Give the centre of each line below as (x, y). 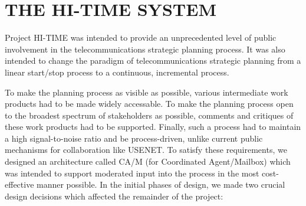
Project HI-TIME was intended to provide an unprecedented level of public (141, 37)
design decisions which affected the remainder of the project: (114, 196)
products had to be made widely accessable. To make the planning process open (149, 104)
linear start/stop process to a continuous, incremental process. (117, 72)
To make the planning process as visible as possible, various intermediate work (147, 92)
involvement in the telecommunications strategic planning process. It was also (145, 49)
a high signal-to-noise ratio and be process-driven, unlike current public (134, 138)
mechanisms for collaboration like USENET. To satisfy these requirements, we (146, 150)
